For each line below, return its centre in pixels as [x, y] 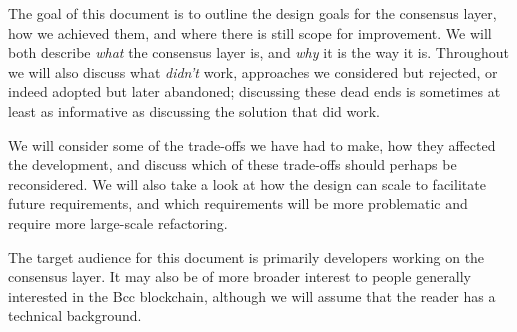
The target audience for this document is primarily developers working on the [246, 256]
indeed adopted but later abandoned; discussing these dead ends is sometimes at [254, 91]
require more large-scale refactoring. [118, 222]
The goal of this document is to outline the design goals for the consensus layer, [252, 13]
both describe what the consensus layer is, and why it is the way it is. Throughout [258, 52]
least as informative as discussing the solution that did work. [194, 110]
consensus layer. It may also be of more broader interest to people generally [239, 276]
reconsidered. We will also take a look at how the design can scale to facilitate [247, 183]
